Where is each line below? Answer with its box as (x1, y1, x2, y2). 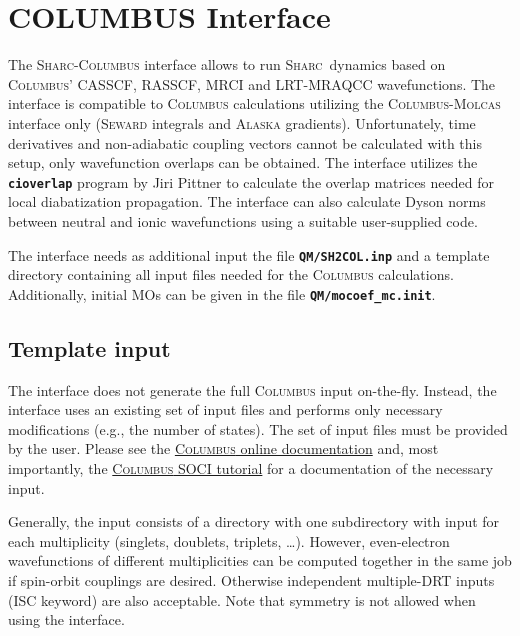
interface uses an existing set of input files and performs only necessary (8, 399, 443, 420)
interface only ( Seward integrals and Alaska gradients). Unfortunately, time (8, 112, 476, 133)
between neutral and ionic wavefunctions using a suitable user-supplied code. (8, 210, 478, 231)
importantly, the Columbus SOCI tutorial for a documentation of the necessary (8, 458, 494, 479)
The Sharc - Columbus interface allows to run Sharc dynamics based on (8, 54, 446, 75)
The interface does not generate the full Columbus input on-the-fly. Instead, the (8, 379, 497, 400)
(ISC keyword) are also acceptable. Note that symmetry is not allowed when (8, 589, 476, 610)
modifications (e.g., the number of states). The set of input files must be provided (8, 418, 508, 439)
